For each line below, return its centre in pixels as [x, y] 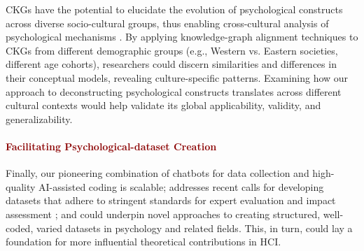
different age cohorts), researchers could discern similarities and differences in [171, 64]
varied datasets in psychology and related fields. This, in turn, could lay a [194, 228]
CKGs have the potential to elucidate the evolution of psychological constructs [174, 9]
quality [21, 186]
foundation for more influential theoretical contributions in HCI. [143, 242]
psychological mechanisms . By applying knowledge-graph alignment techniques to [182, 37]
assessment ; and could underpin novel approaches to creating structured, [163, 214]
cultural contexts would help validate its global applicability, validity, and [163, 105]
